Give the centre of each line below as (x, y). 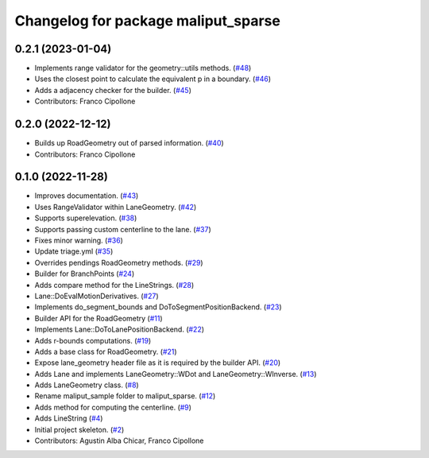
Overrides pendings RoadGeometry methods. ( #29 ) (119, 262)
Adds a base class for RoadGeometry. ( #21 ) (106, 351)
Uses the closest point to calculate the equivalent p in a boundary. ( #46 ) (153, 79)
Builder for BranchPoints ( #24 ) (85, 274)
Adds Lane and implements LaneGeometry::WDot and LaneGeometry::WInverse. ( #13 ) (176, 374)
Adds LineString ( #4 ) (69, 418)
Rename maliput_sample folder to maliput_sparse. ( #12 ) (125, 396)
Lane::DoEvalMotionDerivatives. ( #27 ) (97, 296)
